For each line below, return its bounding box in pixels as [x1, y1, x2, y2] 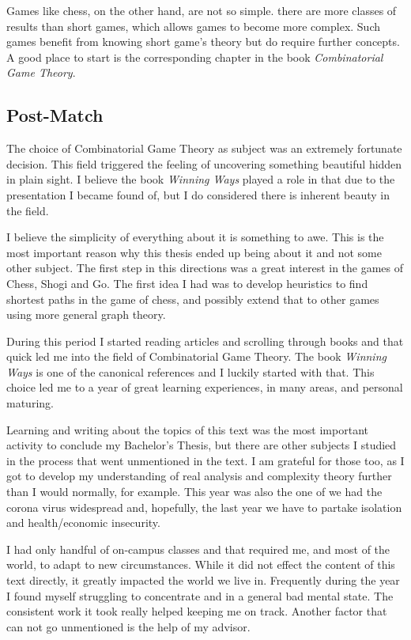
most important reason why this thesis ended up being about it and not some [6, 244, 382, 260]
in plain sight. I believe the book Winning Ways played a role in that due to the [6, 171, 395, 187]
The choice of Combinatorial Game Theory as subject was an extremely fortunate [6, 140, 402, 157]
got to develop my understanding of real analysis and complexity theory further [6, 468, 392, 484]
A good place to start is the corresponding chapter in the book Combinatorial [6, 48, 383, 65]
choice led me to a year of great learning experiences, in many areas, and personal [6, 379, 403, 396]
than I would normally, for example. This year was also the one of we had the [6, 483, 383, 500]
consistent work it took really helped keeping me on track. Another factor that [6, 603, 387, 619]
